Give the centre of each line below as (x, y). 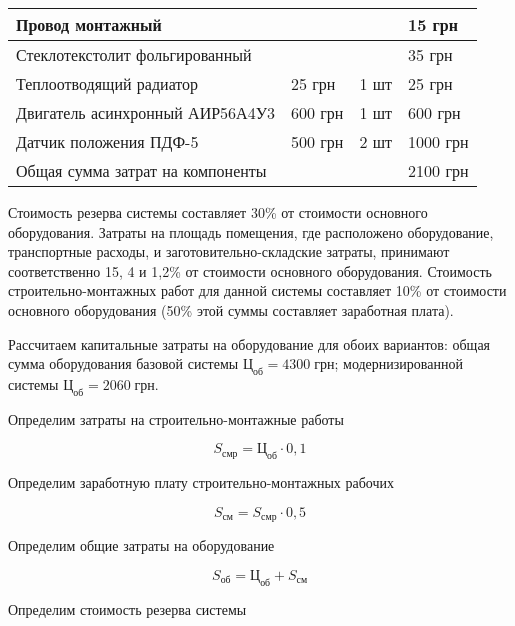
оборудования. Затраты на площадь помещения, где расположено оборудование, (251, 231)
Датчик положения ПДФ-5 (107, 141)
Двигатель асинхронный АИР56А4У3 (145, 112)
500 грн (317, 141)
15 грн (433, 24)
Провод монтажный (89, 24)
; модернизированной (398, 363)
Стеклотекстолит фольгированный (134, 54)
